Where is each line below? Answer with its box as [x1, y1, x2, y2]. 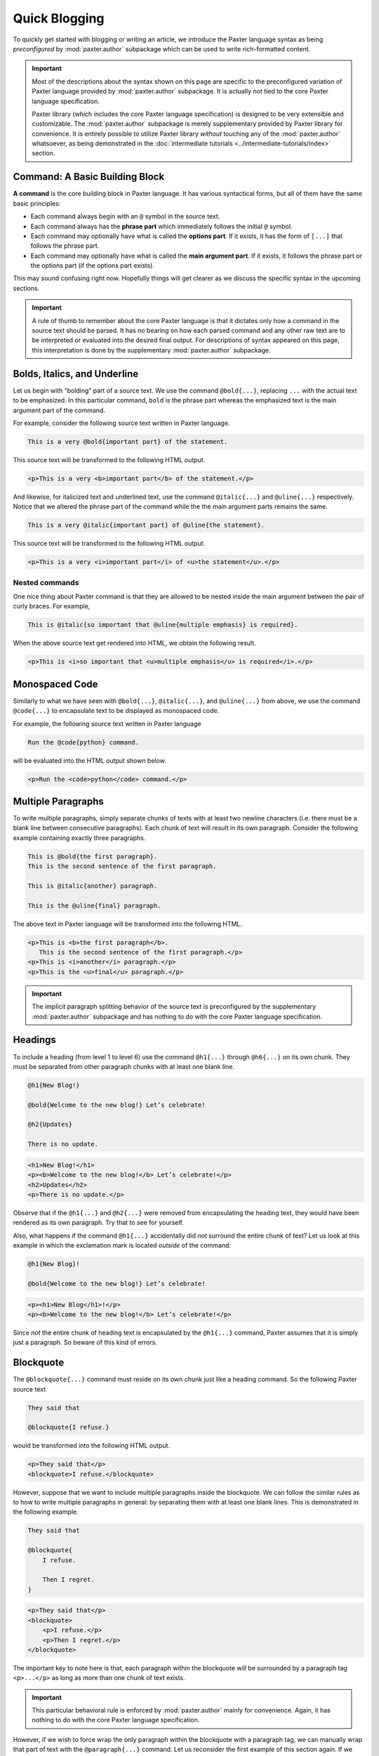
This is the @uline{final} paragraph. [27, 901, 161, 910]
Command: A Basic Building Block [13, 171, 165, 183]
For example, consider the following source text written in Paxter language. [13, 419, 230, 427]
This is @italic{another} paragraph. [27, 882, 158, 890]
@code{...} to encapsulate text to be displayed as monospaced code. [13, 707, 220, 715]
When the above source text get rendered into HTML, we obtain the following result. [13, 639, 256, 648]
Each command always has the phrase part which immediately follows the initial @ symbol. [30, 222, 293, 230]
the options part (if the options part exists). [30, 261, 154, 270]
